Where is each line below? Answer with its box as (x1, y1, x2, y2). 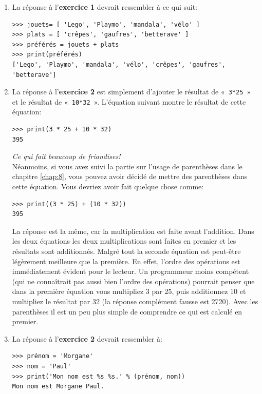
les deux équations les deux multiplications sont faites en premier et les (12, 235, 236, 246)
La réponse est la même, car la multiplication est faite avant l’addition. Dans (12, 225, 254, 236)
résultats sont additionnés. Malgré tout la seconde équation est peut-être (12, 246, 241, 257)
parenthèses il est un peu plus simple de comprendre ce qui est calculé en (12, 306, 242, 317)
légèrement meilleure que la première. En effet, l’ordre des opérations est (12, 255, 240, 266)
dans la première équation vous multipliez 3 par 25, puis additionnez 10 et (12, 286, 246, 297)
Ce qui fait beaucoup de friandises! (12, 151, 121, 162)
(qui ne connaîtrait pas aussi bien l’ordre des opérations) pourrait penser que (12, 275, 255, 286)
